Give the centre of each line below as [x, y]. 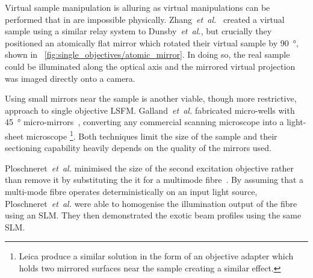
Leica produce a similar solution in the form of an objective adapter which [156, 256]
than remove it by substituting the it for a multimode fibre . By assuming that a [154, 180]
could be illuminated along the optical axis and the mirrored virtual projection [150, 66]
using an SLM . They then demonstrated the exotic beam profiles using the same [153, 215]
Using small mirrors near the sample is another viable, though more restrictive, [151, 98]
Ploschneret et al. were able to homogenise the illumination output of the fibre [151, 203]
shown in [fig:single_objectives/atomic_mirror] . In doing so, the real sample [147, 54]
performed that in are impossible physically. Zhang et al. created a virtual [145, 19]
